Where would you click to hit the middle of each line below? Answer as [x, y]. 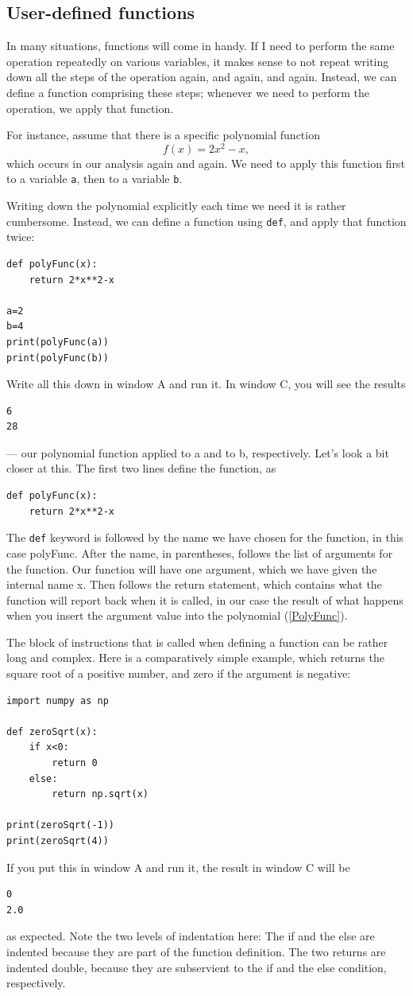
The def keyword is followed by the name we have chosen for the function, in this [205, 537]
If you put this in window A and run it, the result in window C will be [178, 867]
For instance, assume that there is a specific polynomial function [163, 135]
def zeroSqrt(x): [52, 731]
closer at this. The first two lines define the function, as [141, 468]
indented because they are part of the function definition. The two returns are [196, 951]
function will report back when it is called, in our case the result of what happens [205, 599]
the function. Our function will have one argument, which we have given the [192, 568]
